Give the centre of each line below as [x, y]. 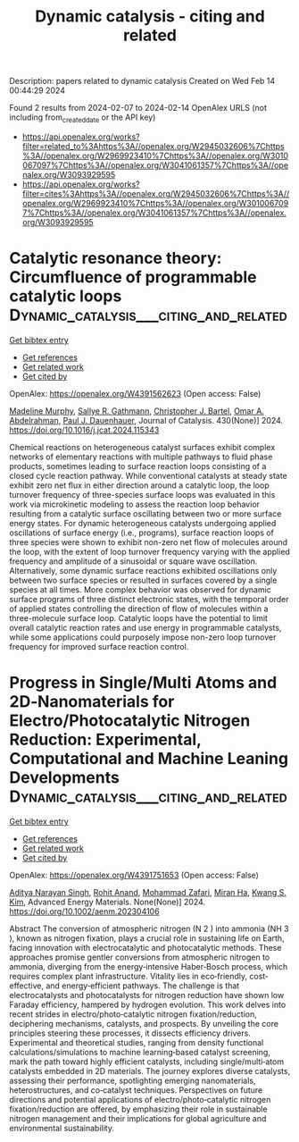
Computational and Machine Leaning [149, 759]
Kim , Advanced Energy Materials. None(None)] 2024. [108, 902]
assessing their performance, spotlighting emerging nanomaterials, [133, 1080]
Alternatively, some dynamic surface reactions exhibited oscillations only [143, 570]
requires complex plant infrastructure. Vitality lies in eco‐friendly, [129, 976]
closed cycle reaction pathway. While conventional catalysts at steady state [148, 475]
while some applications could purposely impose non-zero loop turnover [143, 637]
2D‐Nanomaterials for [92, 702]
